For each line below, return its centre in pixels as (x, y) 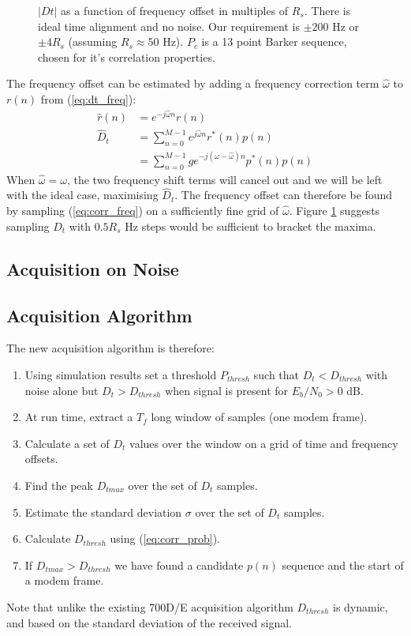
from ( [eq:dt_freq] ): (88, 98)
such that (276, 374)
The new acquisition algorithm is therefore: (110, 348)
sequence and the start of (343, 564)
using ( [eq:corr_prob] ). (165, 538)
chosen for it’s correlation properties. (127, 56)
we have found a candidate (179, 564)
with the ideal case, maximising (82, 195)
